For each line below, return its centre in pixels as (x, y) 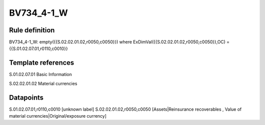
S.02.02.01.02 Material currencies (43, 83)
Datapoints (26, 97)
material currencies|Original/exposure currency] (58, 116)
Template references (42, 63)
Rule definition (32, 30)
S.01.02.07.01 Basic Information (40, 75)
